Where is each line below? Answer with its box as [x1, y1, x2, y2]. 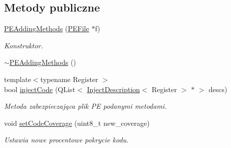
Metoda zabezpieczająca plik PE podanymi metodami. [4, 101, 167, 111]
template [4, 73, 31, 84]
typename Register [40, 73, 98, 84]
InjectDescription [87, 84, 140, 94]
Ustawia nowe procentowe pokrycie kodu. [4, 134, 129, 145]
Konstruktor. [4, 40, 43, 50]
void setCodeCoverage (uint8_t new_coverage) [4, 117, 150, 128]
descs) [208, 84, 227, 94]
